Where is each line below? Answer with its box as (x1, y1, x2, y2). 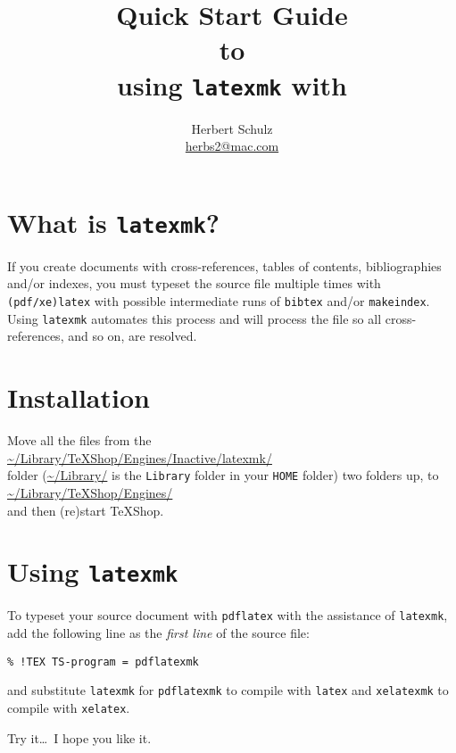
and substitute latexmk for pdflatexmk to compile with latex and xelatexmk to (7, 681, 449, 699)
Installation (7, 379, 150, 416)
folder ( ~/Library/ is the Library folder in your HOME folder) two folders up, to (7, 466, 439, 484)
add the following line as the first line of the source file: (7, 624, 310, 642)
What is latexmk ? (7, 203, 220, 240)
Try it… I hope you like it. (7, 728, 152, 747)
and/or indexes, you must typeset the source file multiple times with (7, 274, 381, 293)
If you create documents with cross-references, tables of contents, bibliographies (7, 256, 442, 275)
